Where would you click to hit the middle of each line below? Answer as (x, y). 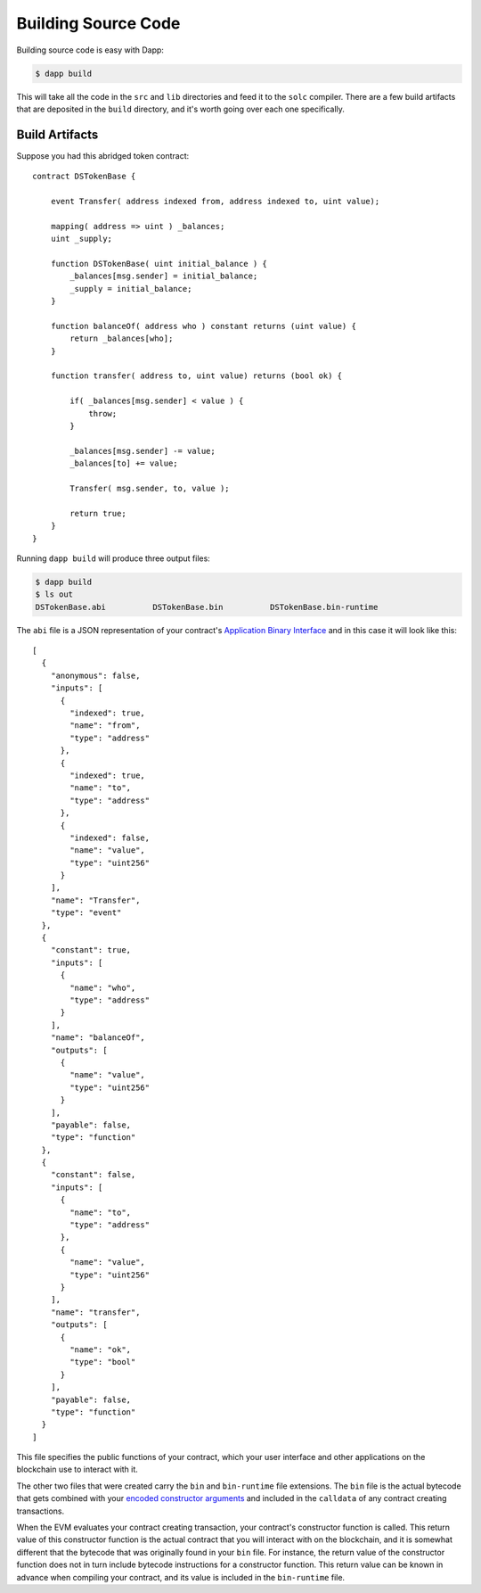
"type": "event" (86, 913)
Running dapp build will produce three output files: (114, 558)
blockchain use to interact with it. (77, 1469)
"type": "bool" (103, 1362)
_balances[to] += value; (124, 463)
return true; (98, 513)
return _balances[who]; (122, 338)
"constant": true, (91, 950)
